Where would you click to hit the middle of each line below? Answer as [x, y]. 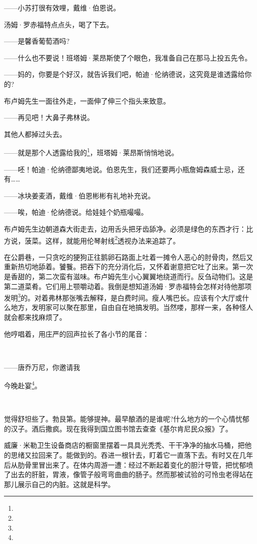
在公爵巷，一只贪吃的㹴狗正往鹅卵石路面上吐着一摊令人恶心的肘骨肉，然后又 [128, 257]
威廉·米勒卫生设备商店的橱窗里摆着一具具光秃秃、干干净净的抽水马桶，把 [124, 445]
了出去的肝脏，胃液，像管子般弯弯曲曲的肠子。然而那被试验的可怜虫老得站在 [128, 474]
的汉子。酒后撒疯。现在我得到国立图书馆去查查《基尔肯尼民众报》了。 [118, 428]
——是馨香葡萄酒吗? [37, 41]
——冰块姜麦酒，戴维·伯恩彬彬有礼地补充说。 [79, 195]
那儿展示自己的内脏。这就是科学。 [59, 484]
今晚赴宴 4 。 [23, 385]
